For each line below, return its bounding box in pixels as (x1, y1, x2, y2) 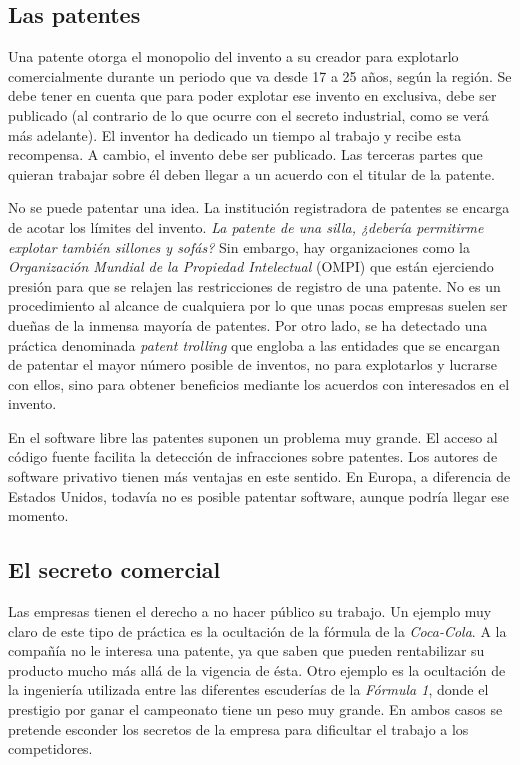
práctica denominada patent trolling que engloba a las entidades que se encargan (8, 334, 500, 355)
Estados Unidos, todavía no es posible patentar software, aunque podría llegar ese (8, 485, 510, 506)
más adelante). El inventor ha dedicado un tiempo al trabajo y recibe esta (8, 124, 462, 145)
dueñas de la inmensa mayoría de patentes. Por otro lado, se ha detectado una (8, 314, 488, 335)
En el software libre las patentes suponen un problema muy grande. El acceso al (8, 426, 498, 447)
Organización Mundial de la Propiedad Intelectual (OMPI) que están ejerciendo (8, 256, 494, 277)
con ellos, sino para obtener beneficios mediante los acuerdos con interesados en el (8, 373, 510, 394)
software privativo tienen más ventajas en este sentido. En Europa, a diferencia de (8, 466, 511, 487)
